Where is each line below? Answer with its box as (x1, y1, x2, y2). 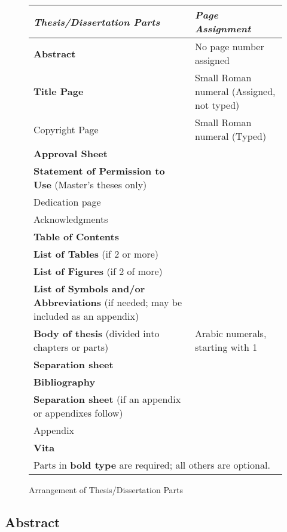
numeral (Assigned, (195, 84, 276, 98)
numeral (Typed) (195, 129, 267, 143)
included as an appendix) (33, 309, 139, 323)
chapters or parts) (33, 340, 109, 354)
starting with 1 (195, 340, 258, 354)
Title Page (33, 84, 84, 98)
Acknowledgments (33, 212, 108, 226)
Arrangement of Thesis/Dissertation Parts (29, 484, 183, 496)
